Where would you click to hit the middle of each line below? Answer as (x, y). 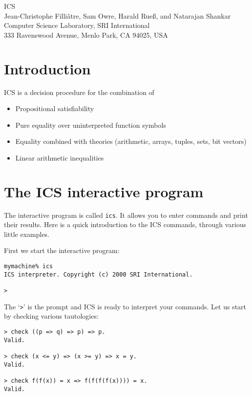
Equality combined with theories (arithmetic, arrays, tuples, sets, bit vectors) (131, 141)
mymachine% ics (29, 267)
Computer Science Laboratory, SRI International (77, 25)
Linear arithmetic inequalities (60, 157)
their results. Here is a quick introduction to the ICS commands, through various (125, 224)
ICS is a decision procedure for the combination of (79, 92)
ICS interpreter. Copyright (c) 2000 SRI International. (98, 274)
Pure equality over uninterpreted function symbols (91, 125)
